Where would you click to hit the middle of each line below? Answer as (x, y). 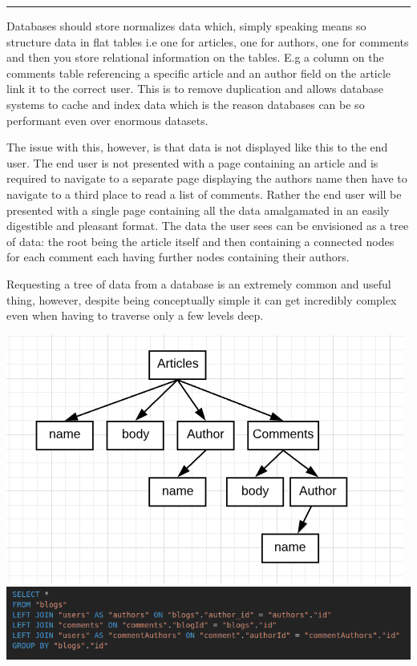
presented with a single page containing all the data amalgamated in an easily (198, 210)
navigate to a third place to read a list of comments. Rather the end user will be (204, 194)
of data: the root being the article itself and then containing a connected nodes (200, 241)
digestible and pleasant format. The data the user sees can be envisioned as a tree (208, 226)
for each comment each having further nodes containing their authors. (178, 257)
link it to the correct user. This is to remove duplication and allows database (195, 89)
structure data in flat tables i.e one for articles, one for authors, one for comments (208, 41)
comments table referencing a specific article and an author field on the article (199, 73)
